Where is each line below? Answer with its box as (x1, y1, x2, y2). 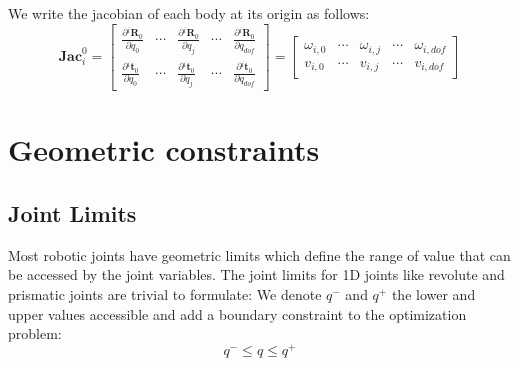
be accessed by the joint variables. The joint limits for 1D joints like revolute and (8, 264, 505, 285)
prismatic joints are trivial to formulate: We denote (8, 284, 322, 305)
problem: (8, 323, 62, 344)
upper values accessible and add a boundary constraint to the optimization (8, 303, 467, 324)
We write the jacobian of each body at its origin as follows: (8, 3, 370, 23)
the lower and (391, 284, 476, 305)
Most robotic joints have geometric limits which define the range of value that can (8, 244, 511, 265)
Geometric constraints (8, 129, 320, 170)
